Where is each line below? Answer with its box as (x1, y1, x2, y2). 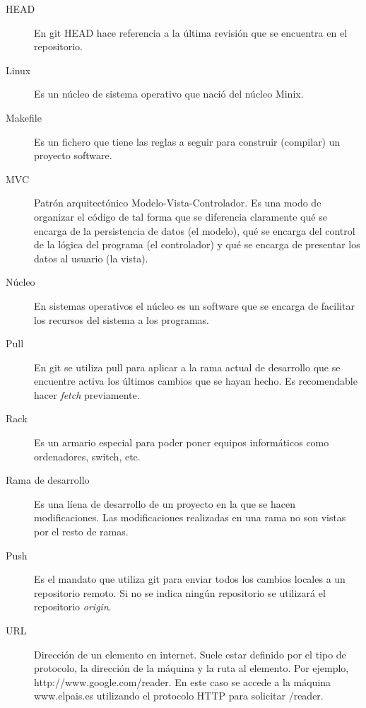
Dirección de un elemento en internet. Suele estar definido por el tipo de (34, 646, 346, 661)
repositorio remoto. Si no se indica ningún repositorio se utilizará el (34, 585, 326, 600)
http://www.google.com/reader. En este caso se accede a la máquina (34, 674, 331, 689)
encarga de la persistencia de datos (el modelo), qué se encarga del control (34, 223, 355, 238)
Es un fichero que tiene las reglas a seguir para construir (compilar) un (34, 134, 341, 149)
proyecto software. (34, 148, 112, 163)
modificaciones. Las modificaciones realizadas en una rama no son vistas (34, 510, 346, 525)
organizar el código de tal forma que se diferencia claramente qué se (34, 209, 327, 224)
